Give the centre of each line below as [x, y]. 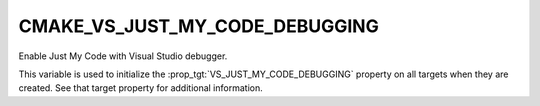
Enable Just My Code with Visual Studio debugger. [123, 56]
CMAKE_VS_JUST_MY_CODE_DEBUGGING [198, 26]
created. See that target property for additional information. [141, 88]
